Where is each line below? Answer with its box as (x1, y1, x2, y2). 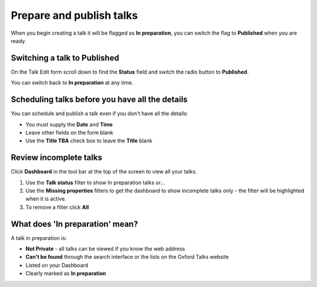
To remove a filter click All (25, 203, 89, 211)
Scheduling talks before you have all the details (11, 95, 188, 105)
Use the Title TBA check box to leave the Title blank (25, 137, 153, 144)
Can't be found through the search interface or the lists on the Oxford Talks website (25, 253, 229, 261)
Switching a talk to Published (11, 53, 120, 63)
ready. (11, 37, 26, 44)
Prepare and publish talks (11, 9, 138, 22)
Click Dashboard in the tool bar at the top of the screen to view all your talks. (11, 168, 197, 175)
